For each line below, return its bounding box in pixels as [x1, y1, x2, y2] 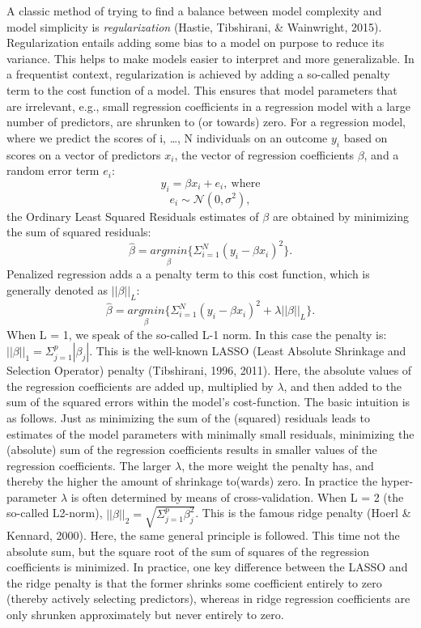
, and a [364, 146, 399, 163]
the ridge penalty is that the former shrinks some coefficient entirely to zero [6, 574, 382, 591]
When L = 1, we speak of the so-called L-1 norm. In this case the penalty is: [6, 325, 387, 342]
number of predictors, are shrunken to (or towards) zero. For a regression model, [6, 113, 406, 130]
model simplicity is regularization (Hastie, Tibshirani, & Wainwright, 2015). [6, 18, 382, 35]
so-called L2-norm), [6, 504, 103, 521]
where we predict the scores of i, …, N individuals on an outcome [6, 129, 328, 146]
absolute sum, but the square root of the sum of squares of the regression [6, 542, 370, 559]
